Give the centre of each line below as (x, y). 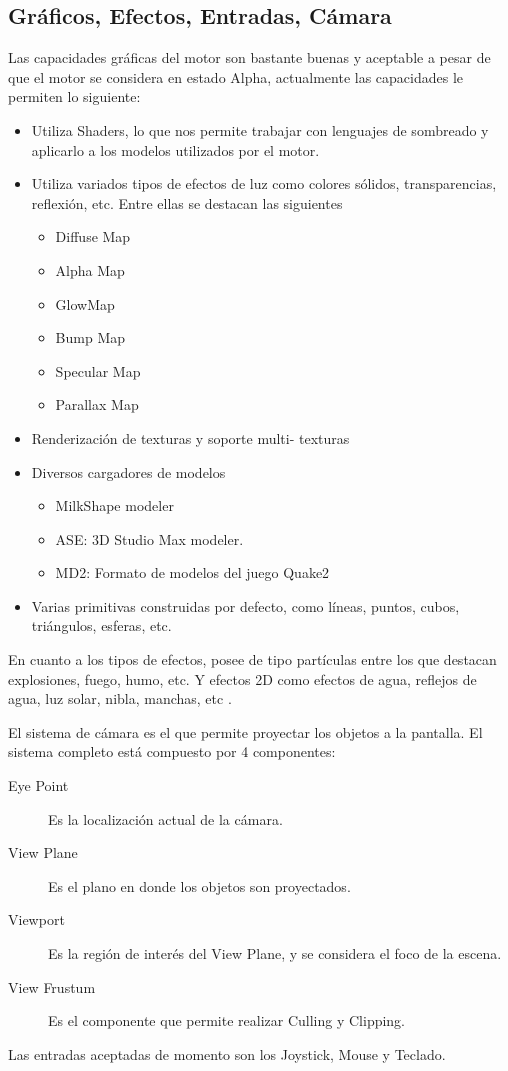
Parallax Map (97, 404)
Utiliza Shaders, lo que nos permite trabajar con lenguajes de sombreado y (260, 129)
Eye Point (38, 785)
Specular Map (98, 370)
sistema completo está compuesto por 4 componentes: (172, 751)
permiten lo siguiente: (74, 96)
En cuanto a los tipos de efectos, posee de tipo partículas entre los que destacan (252, 659)
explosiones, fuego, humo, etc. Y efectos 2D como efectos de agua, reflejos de (242, 678)
